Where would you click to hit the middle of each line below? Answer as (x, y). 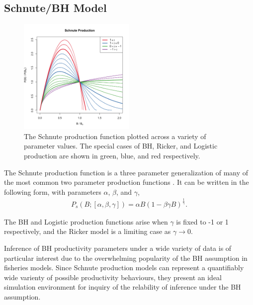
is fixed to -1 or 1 (202, 221)
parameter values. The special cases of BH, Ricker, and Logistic (121, 146)
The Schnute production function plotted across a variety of (115, 136)
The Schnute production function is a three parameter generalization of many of (126, 172)
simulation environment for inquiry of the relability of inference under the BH (123, 287)
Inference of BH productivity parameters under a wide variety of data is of (118, 248)
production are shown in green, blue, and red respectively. (112, 155)
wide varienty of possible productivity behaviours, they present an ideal (113, 277)
